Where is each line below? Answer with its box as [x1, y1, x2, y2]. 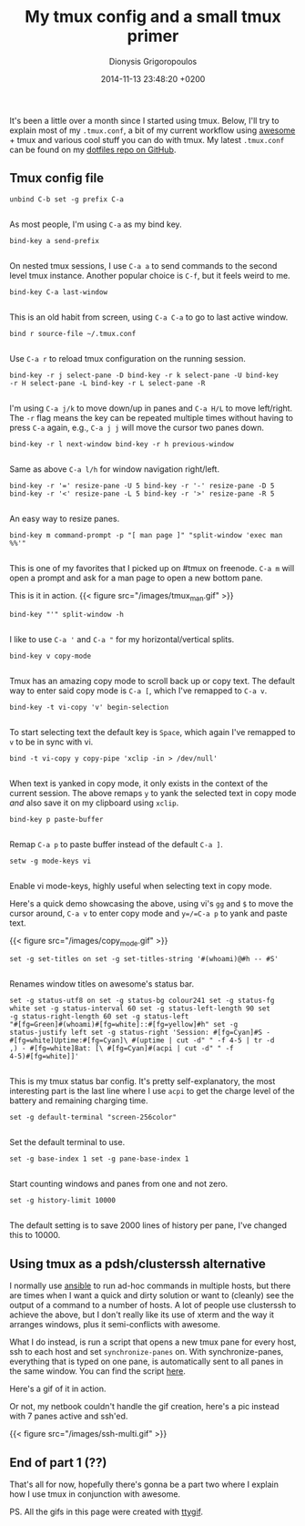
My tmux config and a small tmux [25, 6, 281, 27]
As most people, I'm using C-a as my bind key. [9, 219, 182, 230]
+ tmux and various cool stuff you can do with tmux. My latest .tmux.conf [9, 134, 285, 145]
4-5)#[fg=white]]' [9, 1052, 79, 1061]
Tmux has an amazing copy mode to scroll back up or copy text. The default [9, 675, 296, 686]
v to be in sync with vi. [9, 736, 94, 747]
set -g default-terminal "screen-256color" [9, 1113, 178, 1122]
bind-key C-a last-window [9, 287, 107, 297]
